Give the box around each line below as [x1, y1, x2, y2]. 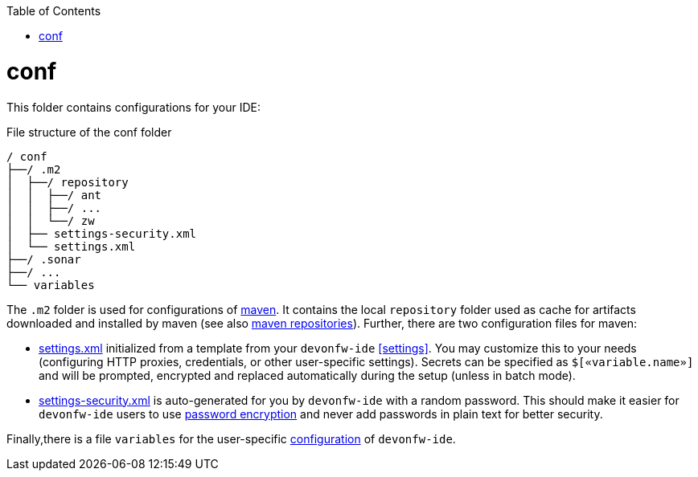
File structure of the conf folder [6, 124, 172, 139]
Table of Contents [6, 4, 101, 18]
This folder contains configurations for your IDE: [6, 100, 261, 114]
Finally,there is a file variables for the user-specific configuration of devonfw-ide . [6, 431, 456, 446]
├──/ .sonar [6, 252, 81, 266]
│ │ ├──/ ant [6, 188, 102, 202]
